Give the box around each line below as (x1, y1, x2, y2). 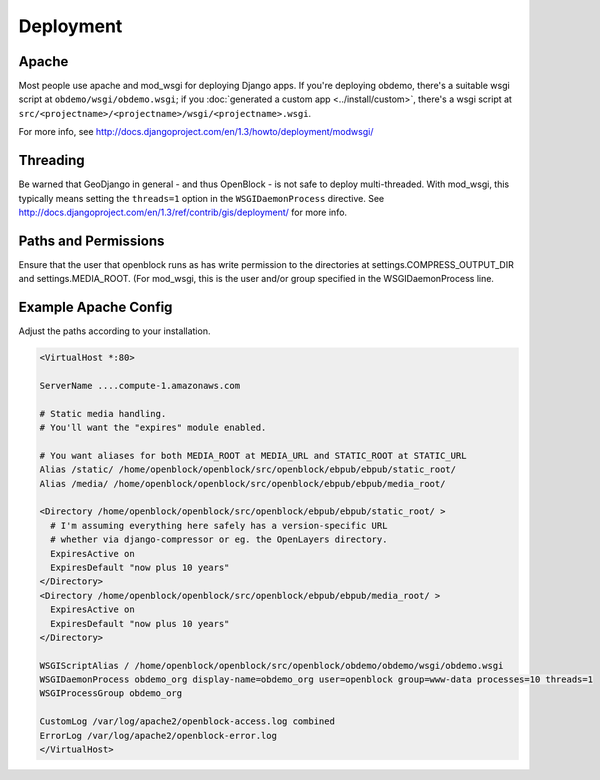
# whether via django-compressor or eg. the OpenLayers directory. (50, 534, 388, 545)
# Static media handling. (39, 408, 167, 419)
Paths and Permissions (18, 232, 165, 249)
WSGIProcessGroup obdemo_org (39, 688, 183, 699)
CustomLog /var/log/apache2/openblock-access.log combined (39, 716, 335, 727)
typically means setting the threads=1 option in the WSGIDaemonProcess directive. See (18, 192, 385, 204)
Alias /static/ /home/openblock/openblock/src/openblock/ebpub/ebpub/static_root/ (39, 464, 457, 475)
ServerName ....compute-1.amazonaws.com (39, 380, 240, 391)
